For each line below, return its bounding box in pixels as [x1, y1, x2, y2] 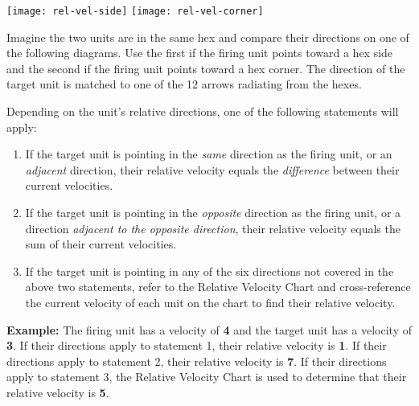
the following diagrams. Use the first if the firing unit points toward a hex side [6, 44, 393, 61]
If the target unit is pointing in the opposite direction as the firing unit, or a [25, 204, 401, 220]
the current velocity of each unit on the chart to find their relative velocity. [25, 293, 396, 310]
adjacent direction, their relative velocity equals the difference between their [25, 161, 400, 178]
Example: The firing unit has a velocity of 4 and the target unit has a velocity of [6, 321, 412, 338]
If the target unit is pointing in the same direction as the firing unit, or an [25, 146, 392, 162]
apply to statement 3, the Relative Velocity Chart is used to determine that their [6, 368, 407, 385]
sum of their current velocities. [25, 236, 177, 252]
